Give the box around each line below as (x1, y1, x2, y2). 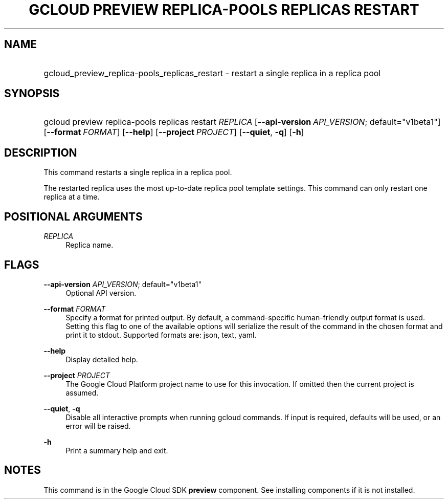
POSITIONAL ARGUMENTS (4, 210, 143, 223)
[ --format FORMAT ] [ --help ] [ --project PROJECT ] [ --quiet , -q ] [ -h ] (43, 127, 304, 138)
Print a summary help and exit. (65, 446, 168, 455)
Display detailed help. (65, 355, 138, 364)
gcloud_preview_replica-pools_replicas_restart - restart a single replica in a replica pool (43, 68, 381, 78)
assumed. (65, 388, 99, 397)
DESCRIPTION (4, 146, 77, 159)
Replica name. (65, 240, 114, 250)
